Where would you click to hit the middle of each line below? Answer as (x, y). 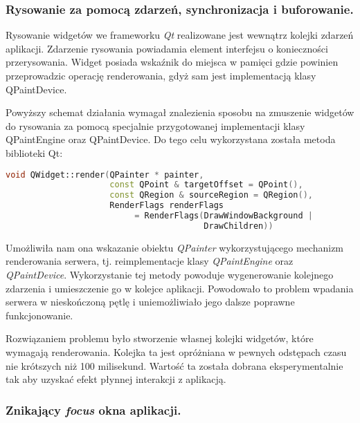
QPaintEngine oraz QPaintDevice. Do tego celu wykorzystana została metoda (171, 139)
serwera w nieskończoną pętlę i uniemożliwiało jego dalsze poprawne (150, 302)
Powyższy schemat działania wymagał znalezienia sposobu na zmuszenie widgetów (180, 112)
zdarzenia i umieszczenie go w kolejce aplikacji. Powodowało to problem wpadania (180, 288)
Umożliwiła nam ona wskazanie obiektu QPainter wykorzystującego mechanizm (175, 247)
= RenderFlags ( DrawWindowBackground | (224, 216)
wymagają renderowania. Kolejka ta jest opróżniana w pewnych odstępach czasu (176, 351)
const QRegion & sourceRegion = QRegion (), (211, 195)
